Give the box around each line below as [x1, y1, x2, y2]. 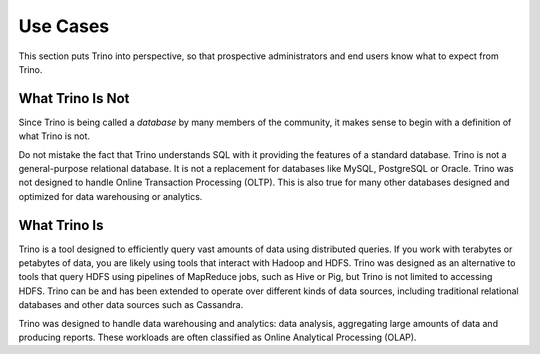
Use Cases [18, 15, 110, 37]
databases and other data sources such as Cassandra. [18, 299, 244, 311]
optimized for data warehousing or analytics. [18, 190, 203, 202]
